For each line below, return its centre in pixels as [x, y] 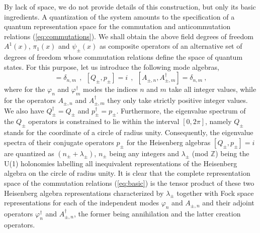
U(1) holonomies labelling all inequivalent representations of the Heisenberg [121, 163]
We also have [24, 110]
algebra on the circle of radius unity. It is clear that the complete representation [127, 173]
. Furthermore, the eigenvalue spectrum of [181, 110]
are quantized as [29, 153]
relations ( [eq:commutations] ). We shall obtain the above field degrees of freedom [129, 36]
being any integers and [144, 153]
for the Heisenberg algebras [168, 142]
